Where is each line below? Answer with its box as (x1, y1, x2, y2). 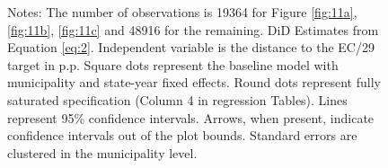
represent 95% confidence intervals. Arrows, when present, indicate (7, 108, 375, 127)
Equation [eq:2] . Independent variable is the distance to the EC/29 (7, 38, 375, 57)
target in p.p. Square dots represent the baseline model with (7, 55, 339, 74)
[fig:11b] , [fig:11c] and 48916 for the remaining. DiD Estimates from (7, 20, 379, 39)
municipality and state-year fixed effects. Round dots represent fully (7, 73, 381, 92)
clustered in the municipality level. (7, 143, 198, 162)
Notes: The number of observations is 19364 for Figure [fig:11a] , (7, 3, 357, 21)
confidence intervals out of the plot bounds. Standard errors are (7, 126, 357, 145)
